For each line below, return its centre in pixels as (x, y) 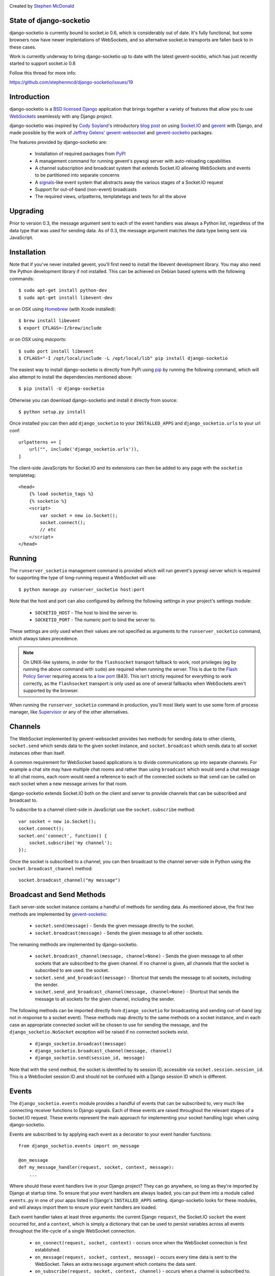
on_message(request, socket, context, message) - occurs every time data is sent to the (136, 1257)
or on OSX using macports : (38, 339)
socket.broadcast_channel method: (51, 869)
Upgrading (27, 211)
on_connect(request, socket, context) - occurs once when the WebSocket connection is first (141, 1242)
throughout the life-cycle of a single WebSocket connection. (73, 1231)
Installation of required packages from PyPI (80, 154)
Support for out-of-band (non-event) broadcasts (86, 189)
